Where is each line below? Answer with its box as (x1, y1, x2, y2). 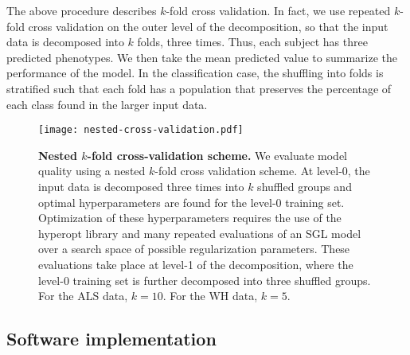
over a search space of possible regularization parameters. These (38, 240, 350, 257)
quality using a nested (38, 162, 146, 179)
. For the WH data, (162, 287, 258, 304)
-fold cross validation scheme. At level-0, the (154, 162, 370, 179)
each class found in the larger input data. (6, 96, 208, 112)
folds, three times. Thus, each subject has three (137, 33, 368, 50)
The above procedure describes (6, 2, 157, 18)
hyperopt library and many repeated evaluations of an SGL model (38, 224, 361, 241)
